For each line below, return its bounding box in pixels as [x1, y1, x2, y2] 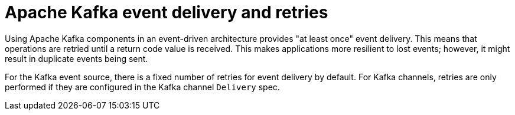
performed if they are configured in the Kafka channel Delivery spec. [5, 81, 280, 92]
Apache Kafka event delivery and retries [5, 2, 328, 22]
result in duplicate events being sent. [5, 53, 148, 64]
